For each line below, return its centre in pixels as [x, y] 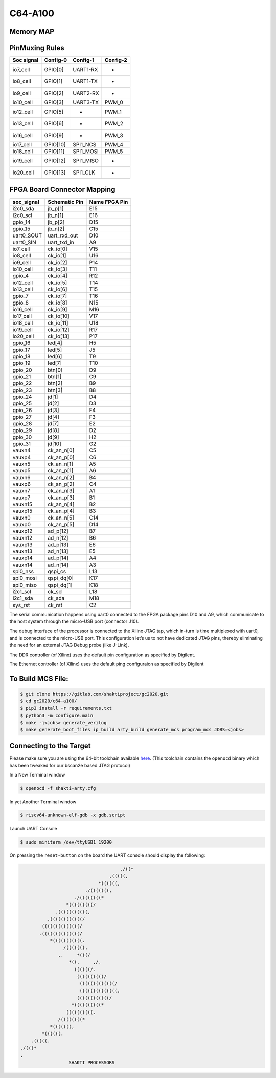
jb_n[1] [56, 215]
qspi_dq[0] [61, 578]
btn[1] [55, 376]
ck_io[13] [59, 336]
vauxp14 [22, 558]
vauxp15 [22, 511]
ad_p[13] [58, 544]
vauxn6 [21, 477]
